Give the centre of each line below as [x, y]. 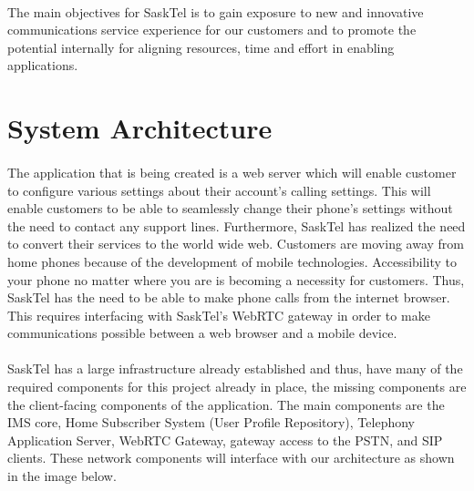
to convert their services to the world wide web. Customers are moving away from [236, 244]
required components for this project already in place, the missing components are [237, 387]
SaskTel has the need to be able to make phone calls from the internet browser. [229, 297]
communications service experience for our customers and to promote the [212, 30]
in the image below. [62, 476]
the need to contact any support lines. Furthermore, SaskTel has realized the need [237, 225]
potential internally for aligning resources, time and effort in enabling [201, 47]
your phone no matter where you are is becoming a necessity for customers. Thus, [236, 279]
